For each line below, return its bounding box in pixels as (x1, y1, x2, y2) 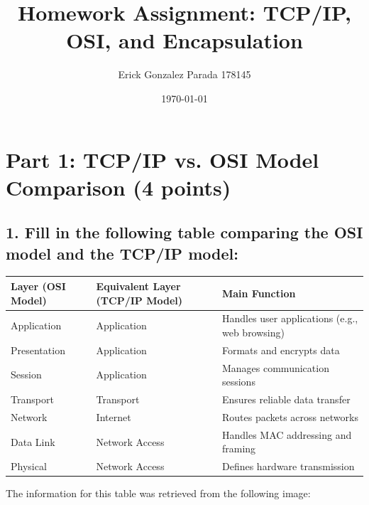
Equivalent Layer (96, 278, 181, 293)
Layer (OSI (11, 278, 66, 293)
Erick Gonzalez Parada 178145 (118, 67, 251, 82)
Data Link (11, 434, 55, 449)
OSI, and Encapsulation (66, 26, 303, 55)
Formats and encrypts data (221, 342, 340, 357)
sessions (221, 374, 255, 389)
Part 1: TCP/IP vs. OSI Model (6, 144, 319, 174)
